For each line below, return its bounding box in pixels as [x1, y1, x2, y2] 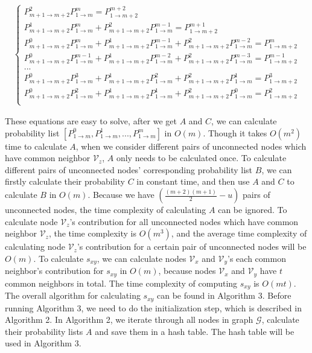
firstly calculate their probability [5, 175, 125, 188]
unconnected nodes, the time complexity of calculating [5, 203, 206, 216]
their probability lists [5, 325, 83, 337]
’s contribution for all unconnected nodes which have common [69, 215, 299, 227]
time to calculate [5, 139, 67, 152]
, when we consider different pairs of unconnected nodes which [75, 139, 307, 152]
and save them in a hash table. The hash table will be [95, 325, 294, 337]
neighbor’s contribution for [5, 264, 104, 277]
